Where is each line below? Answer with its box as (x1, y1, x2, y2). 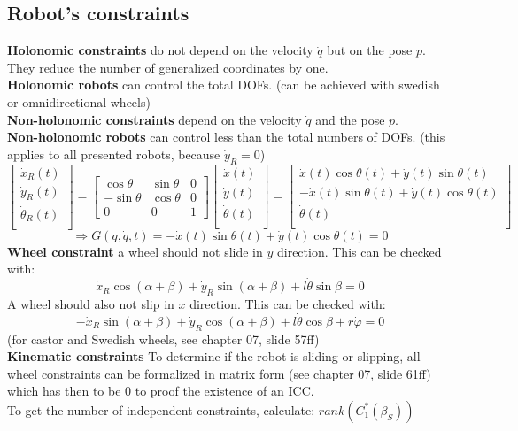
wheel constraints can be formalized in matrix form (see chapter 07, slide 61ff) (7, 364, 431, 382)
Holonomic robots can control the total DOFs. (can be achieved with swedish (7, 75, 440, 94)
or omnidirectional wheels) (7, 92, 151, 111)
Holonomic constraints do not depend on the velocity (7, 41, 313, 59)
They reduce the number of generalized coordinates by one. (7, 58, 329, 76)
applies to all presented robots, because (7, 144, 220, 163)
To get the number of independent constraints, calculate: (7, 400, 315, 419)
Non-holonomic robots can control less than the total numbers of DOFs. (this (7, 127, 445, 146)
